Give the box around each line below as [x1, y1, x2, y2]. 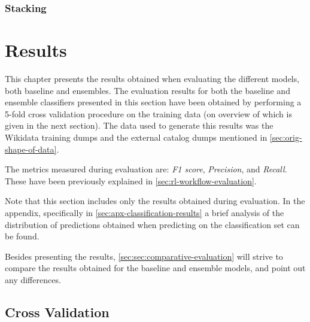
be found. [5, 230, 39, 242]
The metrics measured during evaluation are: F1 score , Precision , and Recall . [5, 163, 287, 175]
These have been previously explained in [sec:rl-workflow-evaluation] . [5, 174, 257, 187]
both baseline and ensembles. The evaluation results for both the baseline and [5, 84, 290, 96]
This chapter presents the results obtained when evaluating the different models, [5, 72, 300, 84]
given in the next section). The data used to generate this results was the [5, 119, 273, 132]
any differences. [5, 273, 61, 285]
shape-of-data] [5, 142, 57, 155]
